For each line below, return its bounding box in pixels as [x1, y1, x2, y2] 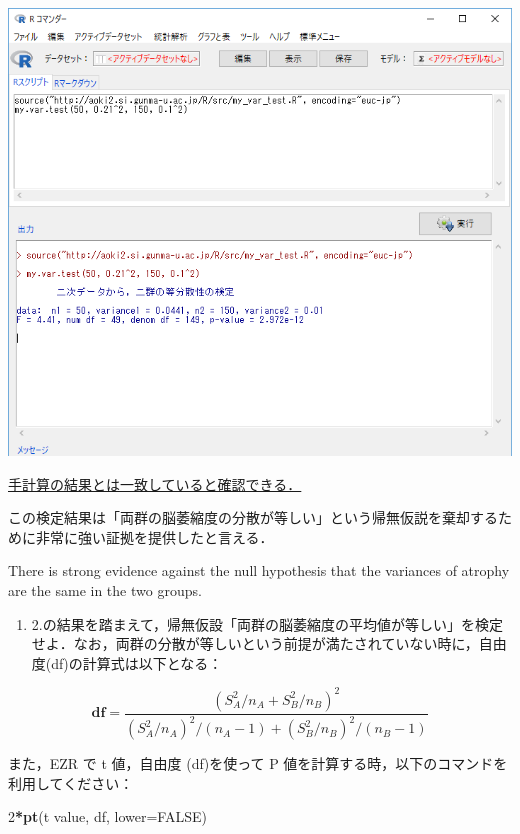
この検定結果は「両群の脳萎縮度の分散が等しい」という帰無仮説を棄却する [8, 507, 498, 528]
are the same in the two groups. [8, 580, 202, 601]
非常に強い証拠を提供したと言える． [35, 526, 274, 547]
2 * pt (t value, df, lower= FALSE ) [8, 806, 207, 827]
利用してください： [8, 772, 134, 793]
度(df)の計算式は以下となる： [31, 652, 223, 673]
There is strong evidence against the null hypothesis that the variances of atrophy [8, 560, 510, 581]
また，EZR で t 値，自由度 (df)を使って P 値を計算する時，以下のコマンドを [8, 753, 508, 774]
